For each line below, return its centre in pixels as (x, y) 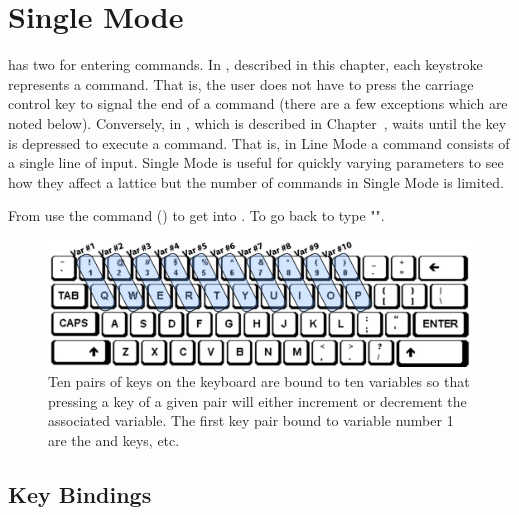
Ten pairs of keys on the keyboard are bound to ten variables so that (259, 381)
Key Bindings (80, 493)
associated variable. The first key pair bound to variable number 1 (251, 420)
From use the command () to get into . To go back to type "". (196, 215)
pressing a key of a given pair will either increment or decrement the (257, 400)
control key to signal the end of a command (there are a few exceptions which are (258, 103)
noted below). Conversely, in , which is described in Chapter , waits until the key (257, 122)
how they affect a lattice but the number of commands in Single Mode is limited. (256, 181)
